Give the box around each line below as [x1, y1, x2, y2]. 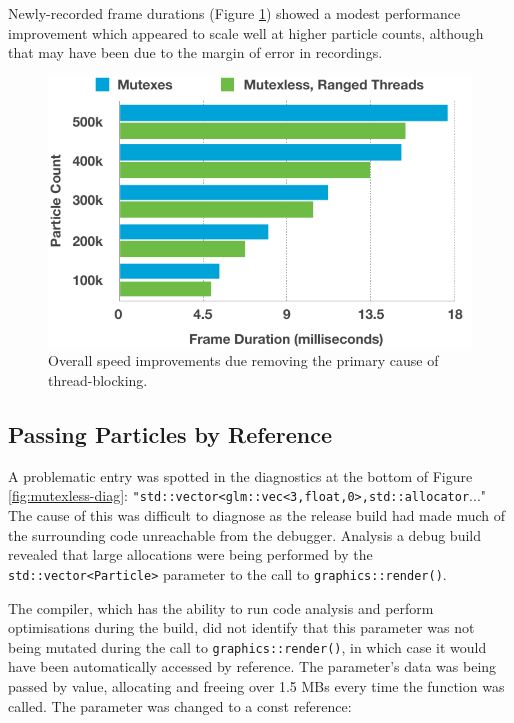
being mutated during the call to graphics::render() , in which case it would [8, 636, 487, 657]
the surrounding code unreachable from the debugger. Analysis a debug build [8, 524, 481, 545]
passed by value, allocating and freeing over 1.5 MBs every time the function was [8, 675, 505, 696]
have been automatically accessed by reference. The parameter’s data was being [8, 656, 497, 677]
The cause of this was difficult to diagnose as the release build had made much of [8, 505, 506, 526]
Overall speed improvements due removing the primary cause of [48, 350, 439, 371]
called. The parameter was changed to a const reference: [8, 695, 352, 716]
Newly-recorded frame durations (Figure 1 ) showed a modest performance [8, 3, 461, 23]
